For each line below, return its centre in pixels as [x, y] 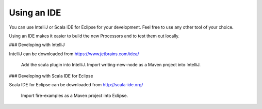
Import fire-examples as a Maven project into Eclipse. [74, 96]
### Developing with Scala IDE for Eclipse [51, 76]
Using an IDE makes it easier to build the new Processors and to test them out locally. [94, 36]
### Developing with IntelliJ [37, 45]
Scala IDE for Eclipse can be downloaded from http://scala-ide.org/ [76, 84]
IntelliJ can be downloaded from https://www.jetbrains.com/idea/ [74, 54]
